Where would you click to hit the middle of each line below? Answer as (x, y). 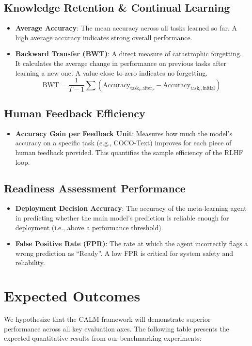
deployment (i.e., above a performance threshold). (89, 227)
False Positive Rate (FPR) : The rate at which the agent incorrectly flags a (132, 244)
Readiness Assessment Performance (95, 188)
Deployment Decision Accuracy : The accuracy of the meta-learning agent (131, 208)
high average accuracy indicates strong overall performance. (104, 37)
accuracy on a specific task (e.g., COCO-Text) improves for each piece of (123, 143)
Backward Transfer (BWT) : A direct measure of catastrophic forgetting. (128, 54)
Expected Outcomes (72, 296)
